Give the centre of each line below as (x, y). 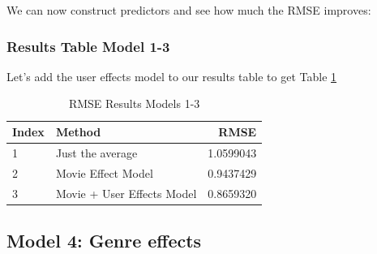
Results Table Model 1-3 (88, 46)
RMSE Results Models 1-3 (134, 103)
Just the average (96, 152)
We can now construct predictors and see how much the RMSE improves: (189, 10)
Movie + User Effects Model (126, 193)
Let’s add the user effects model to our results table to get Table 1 (172, 76)
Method (78, 131)
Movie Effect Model (104, 172)
